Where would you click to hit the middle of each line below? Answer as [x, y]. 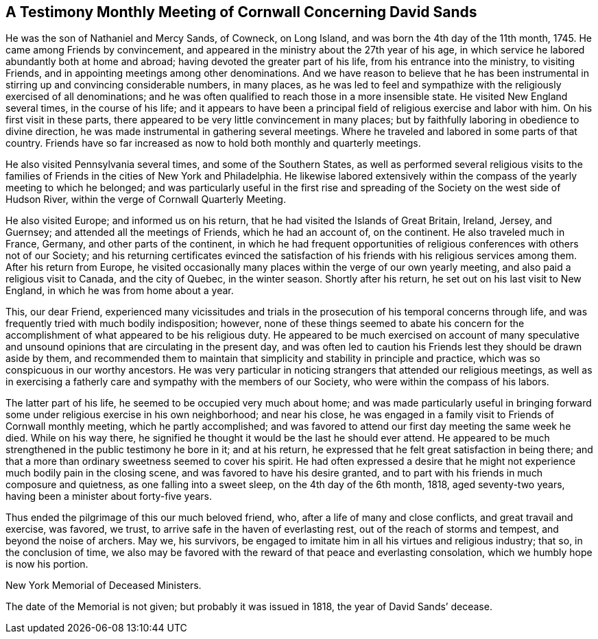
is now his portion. [47, 564]
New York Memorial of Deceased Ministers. [104, 586]
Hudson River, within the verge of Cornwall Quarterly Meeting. [146, 200]
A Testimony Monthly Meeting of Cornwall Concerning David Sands [241, 12]
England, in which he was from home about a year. [120, 291]
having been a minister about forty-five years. [109, 496]
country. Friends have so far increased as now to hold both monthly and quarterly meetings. [213, 143]
